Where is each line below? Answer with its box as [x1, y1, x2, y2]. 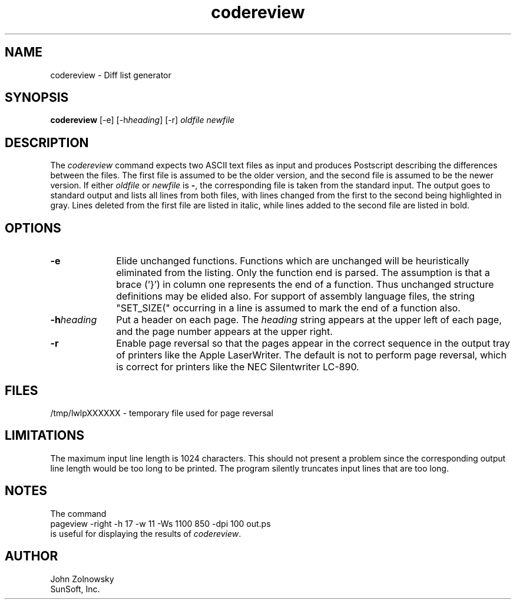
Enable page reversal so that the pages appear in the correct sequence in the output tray [116, 337, 510, 350]
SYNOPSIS [5, 90, 69, 105]
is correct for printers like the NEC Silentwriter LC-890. [116, 361, 359, 373]
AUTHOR [5, 549, 58, 564]
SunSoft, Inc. [50, 583, 100, 594]
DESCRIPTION [5, 135, 89, 150]
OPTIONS [5, 220, 61, 235]
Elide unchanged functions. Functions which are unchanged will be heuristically [116, 255, 469, 267]
